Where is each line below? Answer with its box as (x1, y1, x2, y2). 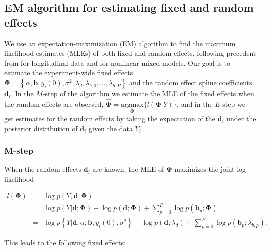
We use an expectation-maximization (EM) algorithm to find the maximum (4, 38, 236, 48)
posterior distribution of (4, 123, 78, 133)
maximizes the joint (174, 164, 235, 174)
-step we (220, 98, 245, 109)
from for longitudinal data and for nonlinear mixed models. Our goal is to (4, 57, 230, 68)
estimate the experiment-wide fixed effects (4, 67, 133, 78)
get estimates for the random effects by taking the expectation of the (4, 113, 215, 123)
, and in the (177, 98, 213, 109)
